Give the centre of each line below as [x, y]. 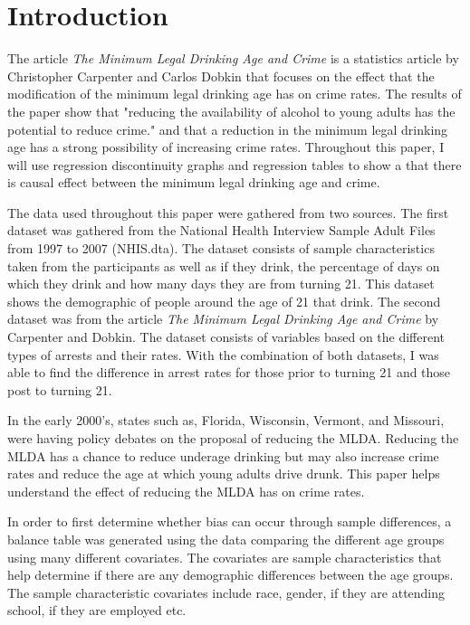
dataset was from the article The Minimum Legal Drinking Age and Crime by [223, 319]
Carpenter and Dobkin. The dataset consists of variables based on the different [226, 337]
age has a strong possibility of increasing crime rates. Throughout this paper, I [226, 147]
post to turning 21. [60, 389]
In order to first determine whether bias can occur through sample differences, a [230, 521]
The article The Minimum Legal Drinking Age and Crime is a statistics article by [233, 58]
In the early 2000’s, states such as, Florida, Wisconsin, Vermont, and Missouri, [226, 420]
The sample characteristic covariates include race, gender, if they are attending [226, 592]
